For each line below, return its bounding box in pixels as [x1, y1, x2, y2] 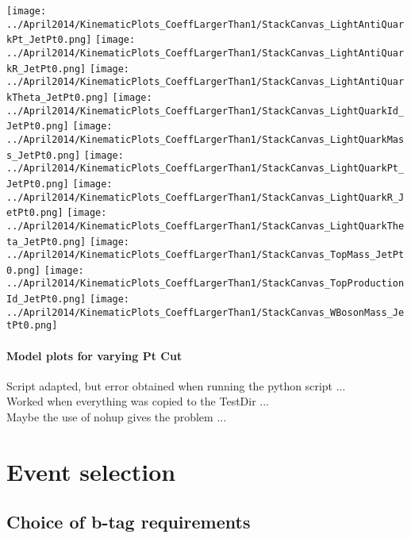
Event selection [6, 455, 176, 487]
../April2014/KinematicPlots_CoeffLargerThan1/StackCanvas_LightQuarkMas [6, 133, 405, 145]
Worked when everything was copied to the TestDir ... [6, 393, 270, 409]
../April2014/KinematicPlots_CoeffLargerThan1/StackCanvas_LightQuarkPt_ [6, 163, 405, 175]
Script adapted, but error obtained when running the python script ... [6, 377, 346, 394]
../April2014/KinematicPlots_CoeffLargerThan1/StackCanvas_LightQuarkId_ [6, 105, 405, 117]
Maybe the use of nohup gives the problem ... [6, 409, 227, 425]
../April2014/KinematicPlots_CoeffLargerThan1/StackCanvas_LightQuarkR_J [6, 191, 405, 203]
